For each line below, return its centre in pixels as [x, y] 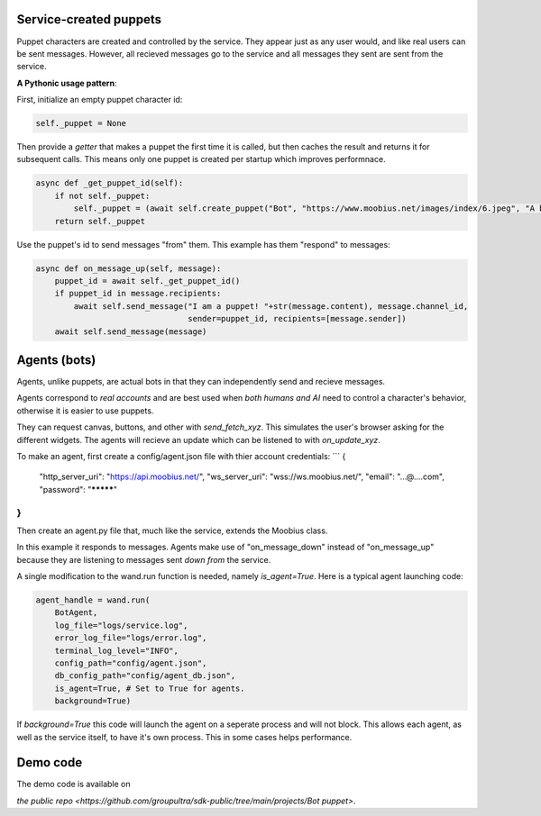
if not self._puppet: [102, 195]
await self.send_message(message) [131, 331]
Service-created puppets [89, 19]
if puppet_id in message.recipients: [138, 294]
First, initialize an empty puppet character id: [100, 100]
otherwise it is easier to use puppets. [85, 411]
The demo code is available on [73, 784]
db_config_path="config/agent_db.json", [145, 676]
